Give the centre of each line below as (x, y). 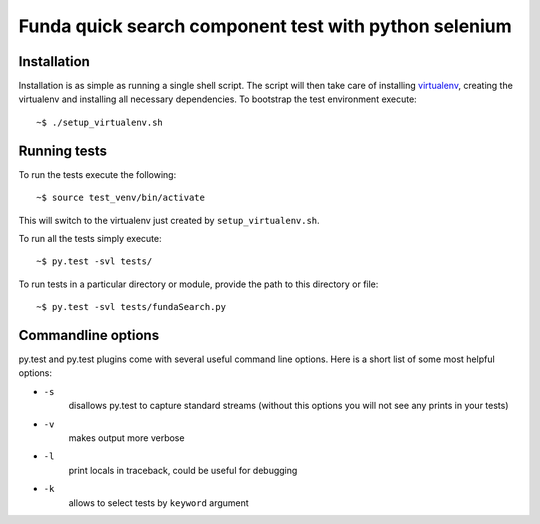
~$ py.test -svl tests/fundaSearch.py (131, 307)
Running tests (63, 150)
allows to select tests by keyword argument (158, 502)
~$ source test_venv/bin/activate (120, 198)
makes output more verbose (126, 437)
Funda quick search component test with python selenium (265, 26)
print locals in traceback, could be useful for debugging (183, 470)
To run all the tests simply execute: (90, 238)
